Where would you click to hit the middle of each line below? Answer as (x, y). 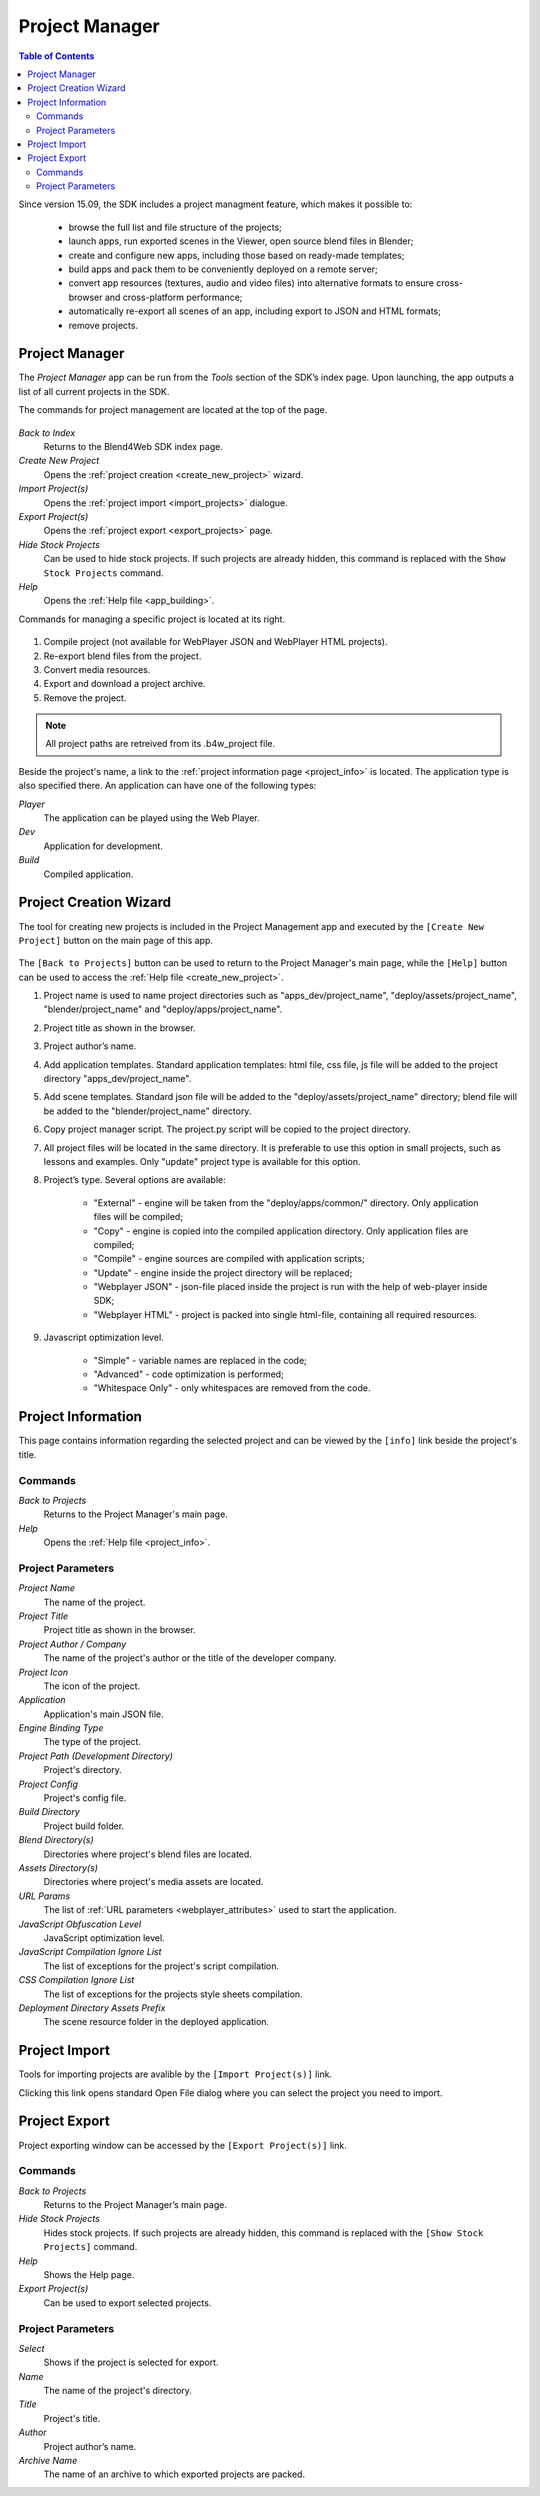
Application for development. (103, 846)
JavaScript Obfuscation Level (80, 1924)
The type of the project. (92, 1742)
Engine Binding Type (61, 1728)
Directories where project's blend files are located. (147, 1854)
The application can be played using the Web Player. (151, 818)
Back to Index (47, 432)
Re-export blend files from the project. (122, 656)
